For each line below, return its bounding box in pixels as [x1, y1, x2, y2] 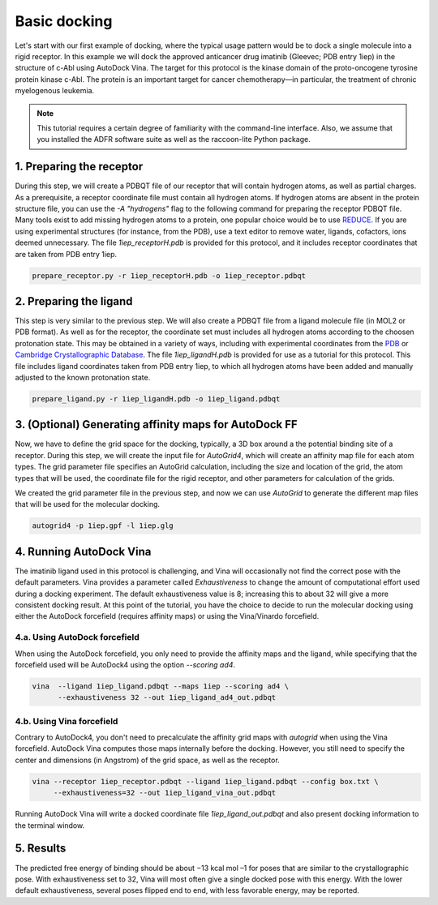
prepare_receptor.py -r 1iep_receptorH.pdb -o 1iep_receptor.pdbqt [32, 271, 307, 280]
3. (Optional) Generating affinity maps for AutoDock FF [15, 418, 298, 431]
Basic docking [15, 12, 113, 30]
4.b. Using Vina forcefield [15, 715, 118, 727]
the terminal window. [15, 820, 85, 830]
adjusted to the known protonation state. [15, 372, 151, 382]
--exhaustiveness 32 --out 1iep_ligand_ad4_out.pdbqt [58, 693, 277, 702]
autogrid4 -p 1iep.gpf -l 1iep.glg [32, 521, 174, 530]
